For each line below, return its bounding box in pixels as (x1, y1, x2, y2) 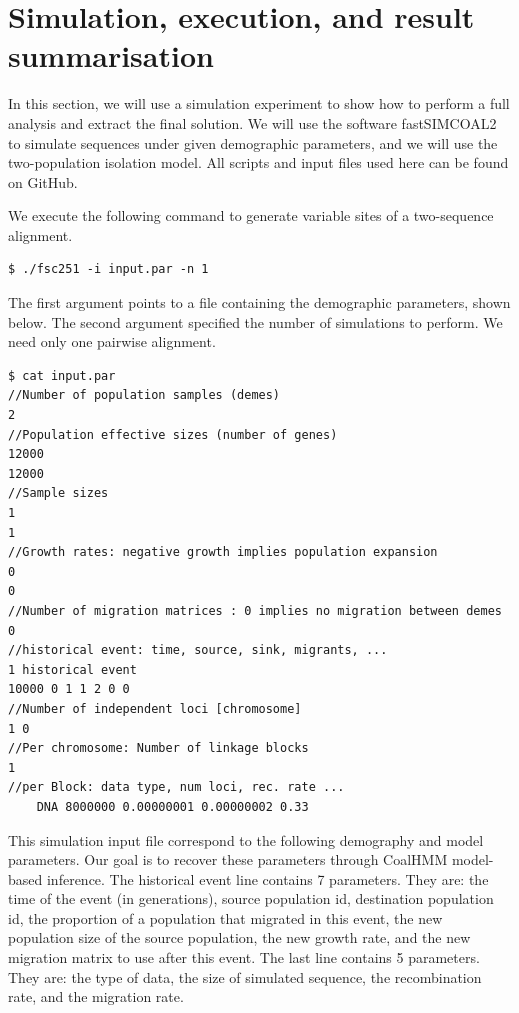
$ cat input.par (8, 368, 116, 383)
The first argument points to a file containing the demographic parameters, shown (8, 292, 511, 313)
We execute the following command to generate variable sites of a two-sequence (8, 205, 494, 226)
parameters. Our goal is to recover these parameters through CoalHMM (8, 849, 448, 870)
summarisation (8, 35, 214, 76)
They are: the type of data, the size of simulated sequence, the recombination (8, 966, 482, 987)
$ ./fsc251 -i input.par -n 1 (8, 262, 209, 277)
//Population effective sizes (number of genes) (8, 427, 338, 442)
